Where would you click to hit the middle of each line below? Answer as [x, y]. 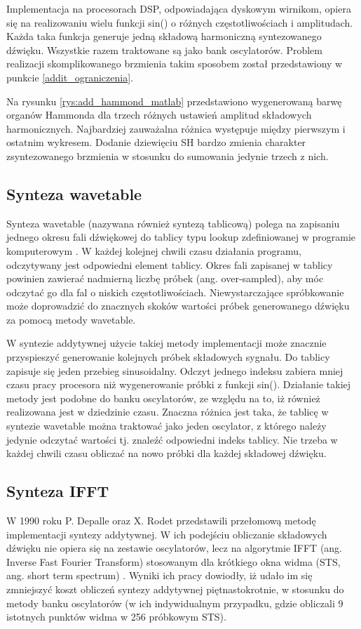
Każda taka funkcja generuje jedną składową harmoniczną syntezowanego [164, 36]
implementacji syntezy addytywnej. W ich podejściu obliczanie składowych [167, 534]
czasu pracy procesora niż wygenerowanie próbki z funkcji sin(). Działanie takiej [179, 384]
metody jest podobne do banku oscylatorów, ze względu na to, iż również [163, 398]
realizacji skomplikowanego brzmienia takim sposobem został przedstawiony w [175, 64]
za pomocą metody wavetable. [71, 319]
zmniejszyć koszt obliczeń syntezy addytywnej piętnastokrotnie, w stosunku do [175, 589]
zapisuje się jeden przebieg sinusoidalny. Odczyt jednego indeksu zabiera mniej [175, 370]
